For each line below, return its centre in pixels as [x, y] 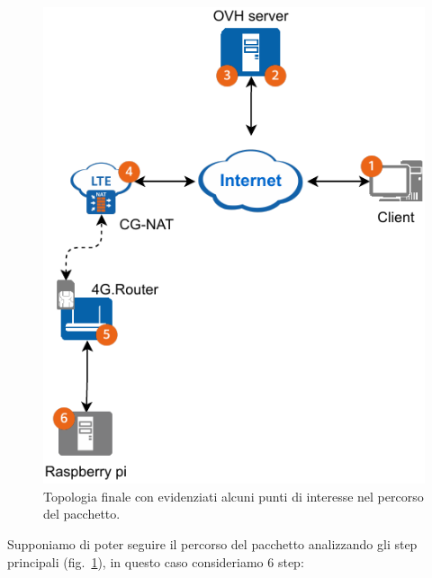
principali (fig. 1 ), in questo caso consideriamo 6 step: [156, 561]
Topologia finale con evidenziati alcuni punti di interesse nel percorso [234, 496]
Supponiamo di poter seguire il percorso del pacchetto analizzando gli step [212, 544]
